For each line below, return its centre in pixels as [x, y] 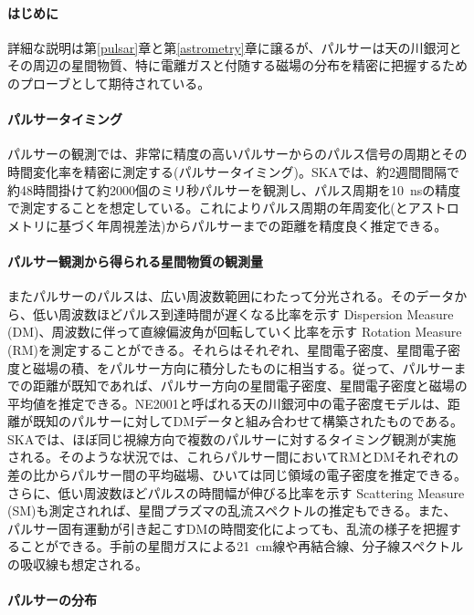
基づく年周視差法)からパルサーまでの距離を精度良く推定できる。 [253, 225]
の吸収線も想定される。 [78, 564]
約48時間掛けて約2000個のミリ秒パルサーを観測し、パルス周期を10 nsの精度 [234, 189]
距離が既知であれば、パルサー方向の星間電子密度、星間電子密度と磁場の [250, 386]
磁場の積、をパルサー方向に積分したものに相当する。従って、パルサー [243, 367]
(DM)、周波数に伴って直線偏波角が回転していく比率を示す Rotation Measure [235, 332]
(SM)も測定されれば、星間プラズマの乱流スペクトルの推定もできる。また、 [232, 511]
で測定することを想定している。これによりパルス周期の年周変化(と [208, 208]
